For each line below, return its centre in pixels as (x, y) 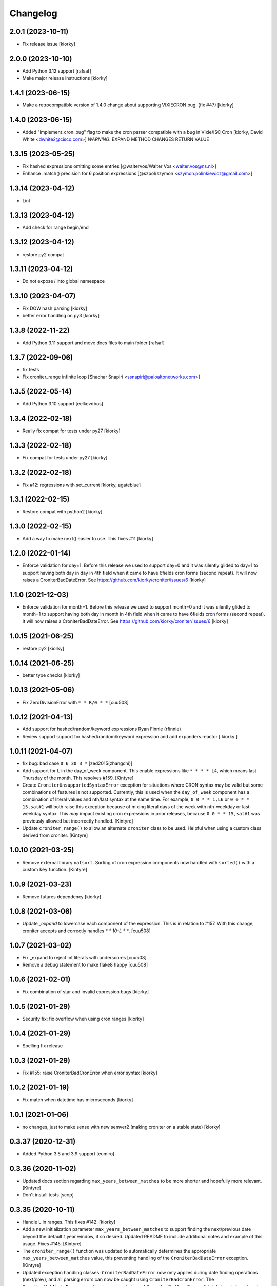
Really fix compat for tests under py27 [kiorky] (71, 431)
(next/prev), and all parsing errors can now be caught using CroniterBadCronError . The (118, 1280)
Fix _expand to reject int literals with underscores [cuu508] (84, 958)
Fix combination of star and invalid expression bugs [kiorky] (85, 992)
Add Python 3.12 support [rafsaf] (57, 71)
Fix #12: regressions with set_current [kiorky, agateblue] (82, 485)
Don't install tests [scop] (48, 1195)
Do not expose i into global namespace (64, 281)
